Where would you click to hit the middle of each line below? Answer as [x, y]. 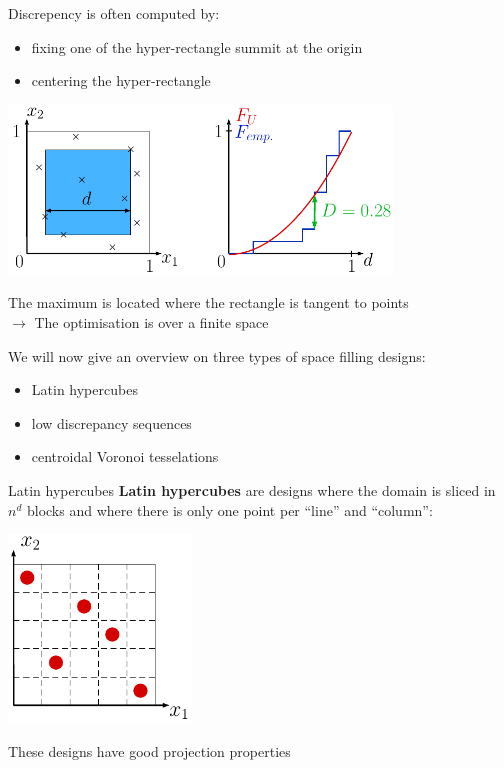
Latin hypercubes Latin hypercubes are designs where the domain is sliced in [252, 490]
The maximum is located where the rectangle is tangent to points [208, 302]
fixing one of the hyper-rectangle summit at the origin [197, 46]
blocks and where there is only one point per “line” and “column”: [229, 509]
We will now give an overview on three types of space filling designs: [217, 355]
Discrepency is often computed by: [114, 13]
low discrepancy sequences [111, 422]
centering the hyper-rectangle [121, 80]
